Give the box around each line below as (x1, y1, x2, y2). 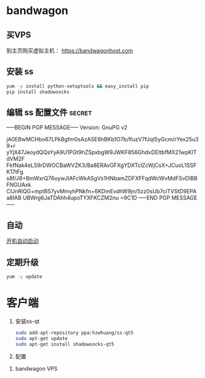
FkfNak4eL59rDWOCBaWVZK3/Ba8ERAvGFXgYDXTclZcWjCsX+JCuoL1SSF (6, 161, 197, 169)
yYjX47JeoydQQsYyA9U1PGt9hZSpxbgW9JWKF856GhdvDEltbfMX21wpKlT (6, 149, 197, 156)
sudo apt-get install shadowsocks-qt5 (15, 341, 114, 347)
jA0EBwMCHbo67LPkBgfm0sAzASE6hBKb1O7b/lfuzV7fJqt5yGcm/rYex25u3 (6, 136, 199, 143)
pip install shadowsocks (6, 89, 70, 95)
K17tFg (6, 168, 23, 176)
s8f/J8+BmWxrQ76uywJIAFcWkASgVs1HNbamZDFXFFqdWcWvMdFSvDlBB (6, 175, 198, 182)
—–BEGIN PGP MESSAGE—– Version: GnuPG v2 (6, 124, 128, 132)
